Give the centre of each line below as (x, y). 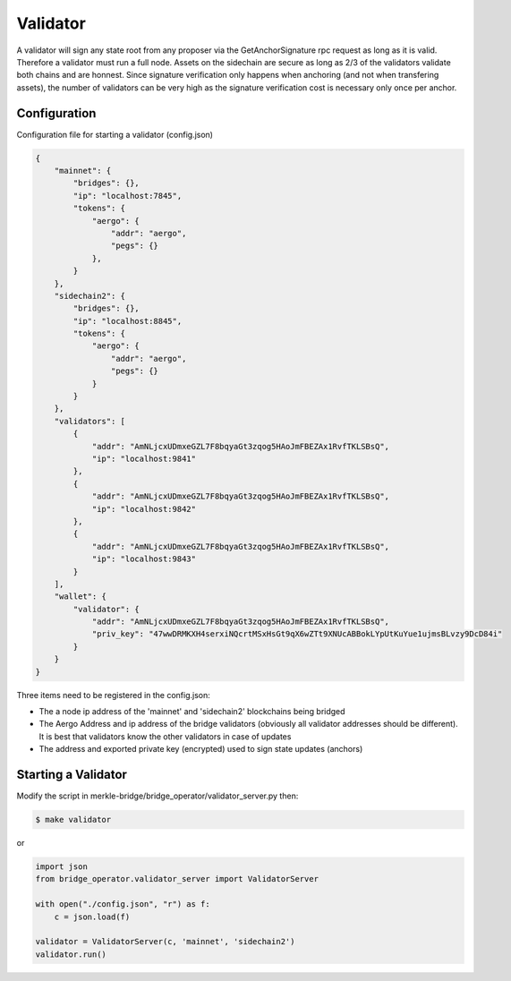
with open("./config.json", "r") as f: (123, 904)
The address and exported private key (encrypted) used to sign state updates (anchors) (201, 749)
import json (62, 867)
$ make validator (73, 820)
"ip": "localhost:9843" (144, 559)
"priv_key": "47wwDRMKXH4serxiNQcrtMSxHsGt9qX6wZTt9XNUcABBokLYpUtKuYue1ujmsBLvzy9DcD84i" (297, 634)
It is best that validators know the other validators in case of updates (165, 736)
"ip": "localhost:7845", (128, 196)
